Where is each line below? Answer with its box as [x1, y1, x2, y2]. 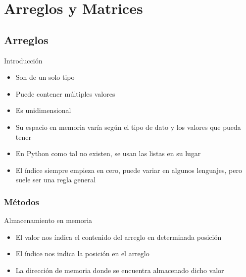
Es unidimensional [15, 105, 71, 115]
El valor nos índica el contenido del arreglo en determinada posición [15, 231, 222, 242]
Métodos [4, 195, 40, 208]
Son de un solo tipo [15, 72, 75, 82]
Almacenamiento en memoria [4, 215, 93, 225]
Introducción [4, 55, 43, 65]
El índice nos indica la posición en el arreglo [15, 248, 149, 259]
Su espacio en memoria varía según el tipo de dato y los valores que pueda [15, 121, 241, 132]
